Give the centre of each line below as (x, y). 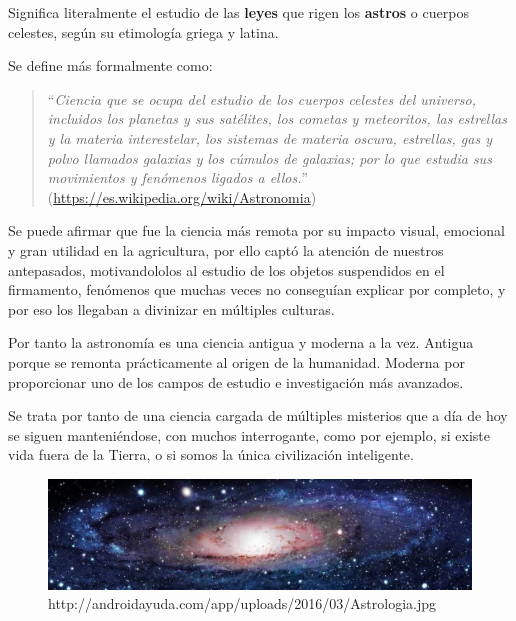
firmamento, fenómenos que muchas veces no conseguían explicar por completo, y (257, 289)
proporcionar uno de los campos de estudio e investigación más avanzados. (236, 381)
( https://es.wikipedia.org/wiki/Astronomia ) (182, 196)
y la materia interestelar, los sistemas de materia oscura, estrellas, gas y (269, 137)
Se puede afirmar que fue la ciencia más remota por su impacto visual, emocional (256, 230)
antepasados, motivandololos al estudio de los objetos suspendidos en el (226, 269)
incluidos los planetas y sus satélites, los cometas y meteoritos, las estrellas (277, 118)
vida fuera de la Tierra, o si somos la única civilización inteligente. (211, 454)
